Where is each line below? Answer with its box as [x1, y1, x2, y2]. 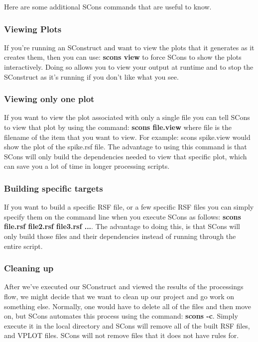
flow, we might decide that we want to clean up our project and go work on [4, 291, 235, 301]
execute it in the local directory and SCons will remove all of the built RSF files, [4, 320, 250, 331]
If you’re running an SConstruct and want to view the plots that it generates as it [4, 42, 255, 52]
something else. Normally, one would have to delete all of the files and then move [4, 301, 252, 311]
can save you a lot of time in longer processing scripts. [4, 161, 170, 171]
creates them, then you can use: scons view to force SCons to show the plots [4, 52, 242, 62]
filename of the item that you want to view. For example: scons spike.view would [4, 131, 251, 142]
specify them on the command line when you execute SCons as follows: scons [4, 211, 241, 222]
